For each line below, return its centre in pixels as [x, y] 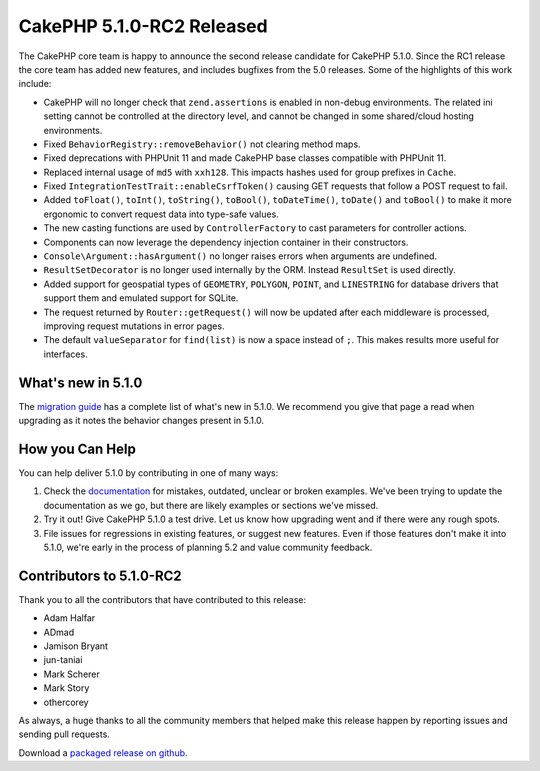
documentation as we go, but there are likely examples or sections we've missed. [211, 505]
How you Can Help [77, 448]
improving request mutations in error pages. [134, 326]
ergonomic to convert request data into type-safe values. [161, 214]
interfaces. [66, 354]
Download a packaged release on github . [103, 752]
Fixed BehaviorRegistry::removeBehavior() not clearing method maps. [202, 144]
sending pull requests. [64, 734]
